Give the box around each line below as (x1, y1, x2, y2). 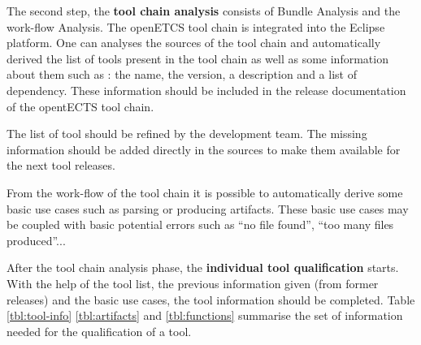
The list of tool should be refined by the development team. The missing (7, 125, 367, 142)
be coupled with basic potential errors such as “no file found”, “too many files (7, 216, 394, 233)
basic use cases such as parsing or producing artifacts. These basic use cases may (7, 200, 409, 217)
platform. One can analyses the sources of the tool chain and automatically (7, 34, 381, 51)
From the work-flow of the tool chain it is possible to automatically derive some (7, 183, 403, 201)
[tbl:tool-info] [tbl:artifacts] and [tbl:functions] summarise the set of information (7, 307, 403, 324)
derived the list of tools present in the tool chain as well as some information (7, 50, 388, 67)
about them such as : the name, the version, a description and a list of (7, 66, 357, 83)
